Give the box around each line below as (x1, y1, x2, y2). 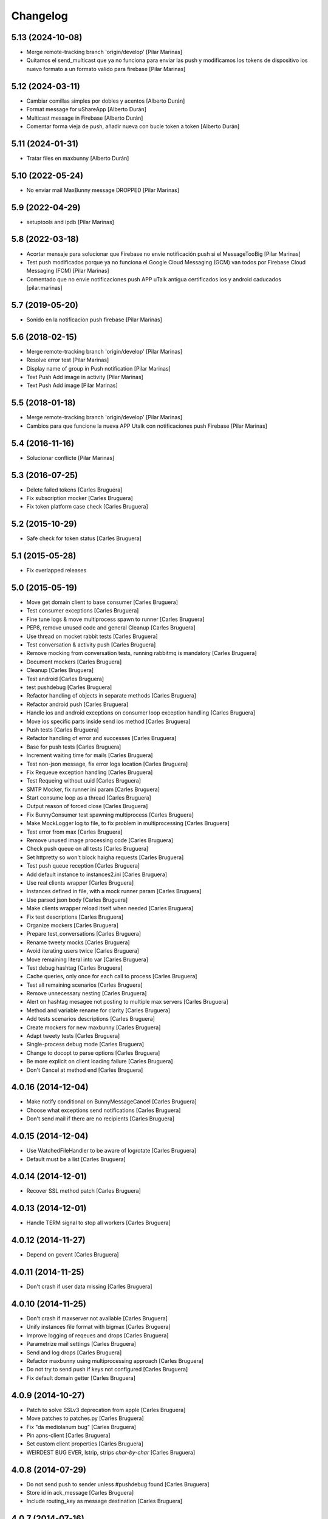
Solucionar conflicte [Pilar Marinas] (26, 454, 115, 461)
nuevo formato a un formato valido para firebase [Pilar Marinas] (26, 65, 186, 72)
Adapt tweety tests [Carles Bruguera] (26, 1032, 120, 1040)
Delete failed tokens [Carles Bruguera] (26, 486, 123, 493)
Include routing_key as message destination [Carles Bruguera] (26, 1498, 183, 1505)
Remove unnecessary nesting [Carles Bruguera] (26, 990, 147, 997)
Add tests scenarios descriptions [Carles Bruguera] (26, 1015, 155, 1023)
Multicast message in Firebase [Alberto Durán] (26, 114, 143, 122)
